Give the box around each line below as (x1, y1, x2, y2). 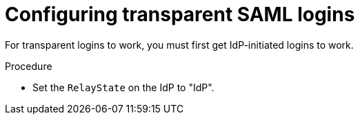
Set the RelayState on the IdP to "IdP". (32, 81, 214, 93)
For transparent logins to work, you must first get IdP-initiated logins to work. (5, 38, 354, 51)
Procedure (5, 60, 52, 72)
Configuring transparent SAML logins (5, 3, 355, 26)
